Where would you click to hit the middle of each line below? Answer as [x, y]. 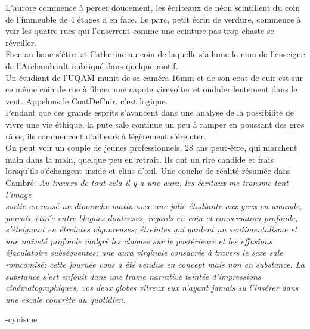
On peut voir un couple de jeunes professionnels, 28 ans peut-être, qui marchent [151, 148]
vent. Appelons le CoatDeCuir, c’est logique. [87, 100]
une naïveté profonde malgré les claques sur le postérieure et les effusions [139, 240]
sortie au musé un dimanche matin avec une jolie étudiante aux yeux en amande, [154, 206]
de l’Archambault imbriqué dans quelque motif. [92, 65]
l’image [18, 194]
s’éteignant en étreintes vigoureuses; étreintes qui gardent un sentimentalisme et [151, 229]
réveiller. [21, 42]
